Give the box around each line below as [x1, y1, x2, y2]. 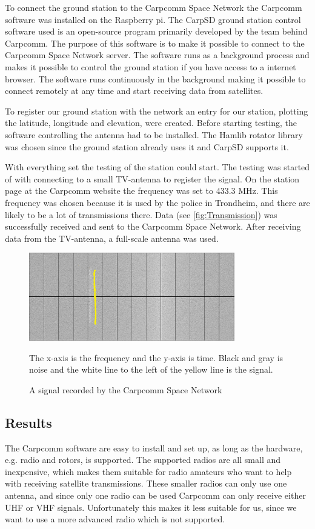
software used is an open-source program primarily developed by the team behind [5, 25, 308, 38]
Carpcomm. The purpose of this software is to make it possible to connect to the [5, 36, 305, 49]
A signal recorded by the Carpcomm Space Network [29, 383, 222, 396]
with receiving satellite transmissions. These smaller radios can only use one [5, 477, 287, 490]
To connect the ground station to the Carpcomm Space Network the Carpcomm [5, 1, 302, 13]
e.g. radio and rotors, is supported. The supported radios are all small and [5, 453, 280, 466]
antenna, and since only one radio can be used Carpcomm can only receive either [5, 488, 306, 501]
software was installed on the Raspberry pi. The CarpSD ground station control [5, 13, 301, 25]
